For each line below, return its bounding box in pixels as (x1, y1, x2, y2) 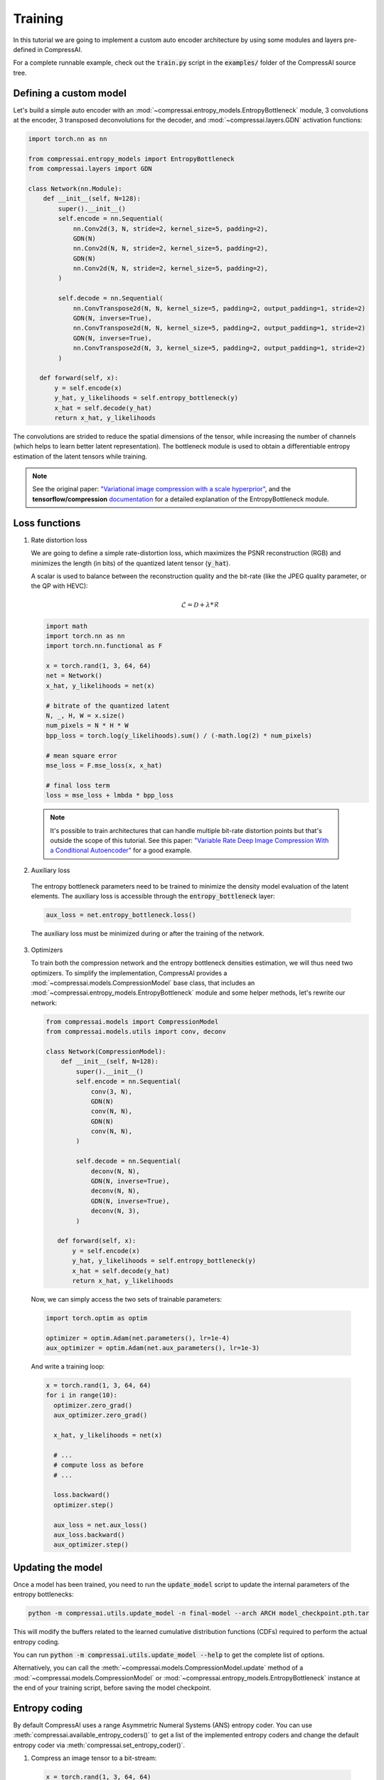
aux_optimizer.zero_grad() (53, 1411, 148, 1420)
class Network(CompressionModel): (46, 1047, 166, 1055)
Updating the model (13, 1561, 103, 1574)
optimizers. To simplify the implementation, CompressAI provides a (31, 968, 228, 977)
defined (13, 45, 36, 53)
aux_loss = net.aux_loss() (53, 1521, 148, 1529)
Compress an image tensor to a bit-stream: (31, 1754, 157, 1762)
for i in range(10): (46, 1391, 117, 1399)
